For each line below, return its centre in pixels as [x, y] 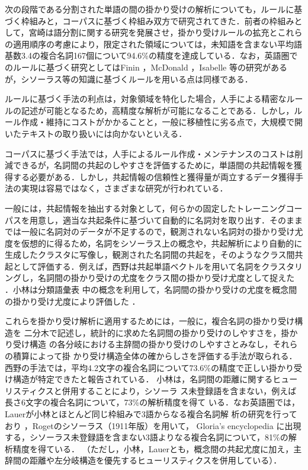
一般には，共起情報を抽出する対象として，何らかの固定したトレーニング [145, 208]
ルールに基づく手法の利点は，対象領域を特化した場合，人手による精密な [146, 99]
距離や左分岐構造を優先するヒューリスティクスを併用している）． [155, 460]
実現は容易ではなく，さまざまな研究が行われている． [124, 188]
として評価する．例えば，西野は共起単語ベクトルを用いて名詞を [137, 266]
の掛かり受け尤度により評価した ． [73, 301]
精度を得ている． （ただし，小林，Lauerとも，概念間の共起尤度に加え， [153, 448]
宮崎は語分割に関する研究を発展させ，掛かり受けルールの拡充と [153, 32]
